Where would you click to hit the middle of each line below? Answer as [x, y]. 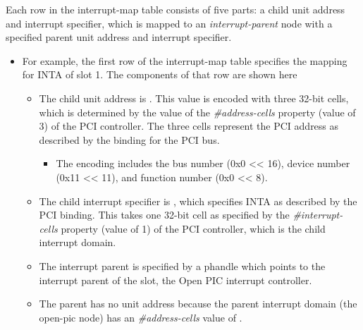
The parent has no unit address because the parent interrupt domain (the [198, 304]
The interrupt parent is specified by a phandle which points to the [182, 265]
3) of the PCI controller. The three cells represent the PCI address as [189, 126]
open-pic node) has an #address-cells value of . [141, 317]
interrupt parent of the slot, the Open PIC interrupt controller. [176, 280]
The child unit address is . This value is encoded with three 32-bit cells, [194, 98]
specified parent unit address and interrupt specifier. [119, 37]
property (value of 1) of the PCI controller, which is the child [193, 228]
